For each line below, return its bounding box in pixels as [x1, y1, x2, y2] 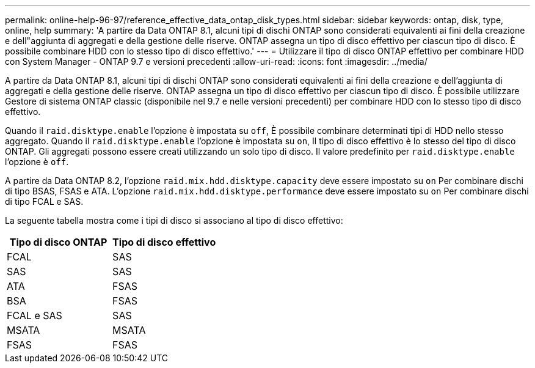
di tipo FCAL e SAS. [5, 196, 84, 207]
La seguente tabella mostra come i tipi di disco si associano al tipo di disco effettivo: [5, 215, 343, 226]
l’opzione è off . [5, 156, 69, 167]
